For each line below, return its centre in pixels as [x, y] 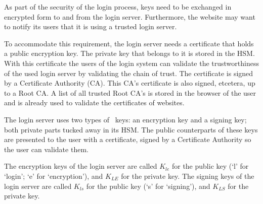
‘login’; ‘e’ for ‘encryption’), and [54, 176]
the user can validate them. [46, 149]
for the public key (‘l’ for [210, 166]
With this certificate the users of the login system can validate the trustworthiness [131, 63]
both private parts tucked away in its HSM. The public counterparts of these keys [131, 129]
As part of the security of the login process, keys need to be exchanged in [118, 7]
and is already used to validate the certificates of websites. [94, 103]
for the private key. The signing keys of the [188, 176]
